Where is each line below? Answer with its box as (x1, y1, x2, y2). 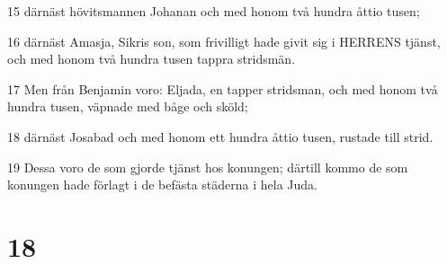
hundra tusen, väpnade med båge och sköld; (7, 97, 248, 116)
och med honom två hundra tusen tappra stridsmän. (7, 49, 296, 68)
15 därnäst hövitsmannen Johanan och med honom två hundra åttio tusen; (7, 2, 420, 20)
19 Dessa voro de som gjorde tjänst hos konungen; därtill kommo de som (7, 157, 408, 176)
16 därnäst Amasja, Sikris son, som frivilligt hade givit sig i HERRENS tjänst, (7, 31, 441, 50)
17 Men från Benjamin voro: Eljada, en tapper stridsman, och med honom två (7, 79, 438, 98)
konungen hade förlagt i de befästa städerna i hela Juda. (7, 175, 318, 194)
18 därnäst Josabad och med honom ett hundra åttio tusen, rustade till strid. (7, 127, 434, 145)
